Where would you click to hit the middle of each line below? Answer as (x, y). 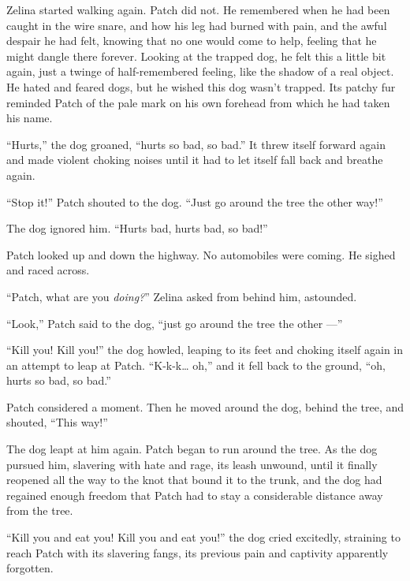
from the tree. (40, 510)
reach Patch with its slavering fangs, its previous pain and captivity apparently (198, 552)
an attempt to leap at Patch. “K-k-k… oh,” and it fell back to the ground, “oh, (196, 365)
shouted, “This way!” (57, 422)
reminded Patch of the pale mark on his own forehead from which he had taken (198, 102)
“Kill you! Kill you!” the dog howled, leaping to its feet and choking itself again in (205, 350)
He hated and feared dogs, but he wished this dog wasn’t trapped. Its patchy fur (201, 86)
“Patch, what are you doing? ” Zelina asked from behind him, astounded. (182, 296)
